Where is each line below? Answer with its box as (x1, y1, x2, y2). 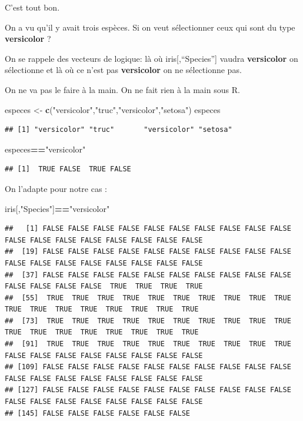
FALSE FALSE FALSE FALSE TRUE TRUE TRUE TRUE (5, 282, 203, 291)
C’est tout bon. (5, 1, 60, 13)
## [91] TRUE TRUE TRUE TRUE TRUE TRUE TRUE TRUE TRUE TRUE (5, 340, 291, 349)
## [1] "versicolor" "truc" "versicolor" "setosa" (5, 125, 232, 134)
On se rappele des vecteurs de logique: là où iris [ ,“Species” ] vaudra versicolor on (5, 52, 298, 64)
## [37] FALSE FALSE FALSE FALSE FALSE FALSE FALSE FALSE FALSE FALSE (5, 270, 291, 279)
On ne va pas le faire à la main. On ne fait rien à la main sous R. (5, 83, 240, 95)
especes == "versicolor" (5, 142, 86, 155)
